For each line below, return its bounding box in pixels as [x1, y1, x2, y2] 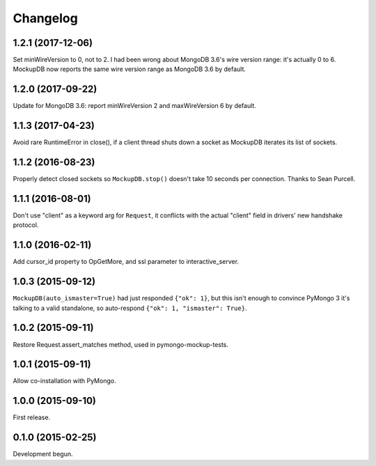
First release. [13, 413, 51, 421]
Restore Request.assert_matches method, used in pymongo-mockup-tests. [13, 340, 229, 348]
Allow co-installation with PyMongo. [13, 377, 116, 385]
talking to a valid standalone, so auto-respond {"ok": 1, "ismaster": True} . [13, 304, 247, 312]
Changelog [13, 10, 78, 26]
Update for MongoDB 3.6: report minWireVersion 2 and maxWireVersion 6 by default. [13, 102, 257, 110]
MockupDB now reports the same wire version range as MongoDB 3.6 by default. [13, 65, 246, 73]
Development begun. [13, 450, 73, 458]
